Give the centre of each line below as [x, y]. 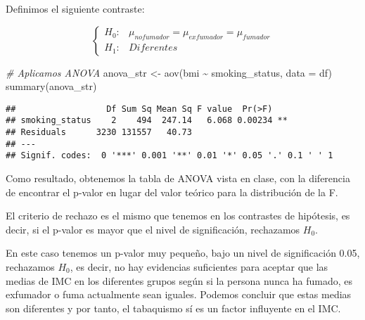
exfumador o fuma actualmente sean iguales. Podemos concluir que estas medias [179, 294]
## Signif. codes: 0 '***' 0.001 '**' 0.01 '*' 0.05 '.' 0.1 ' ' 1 [169, 156]
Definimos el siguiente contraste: [75, 8]
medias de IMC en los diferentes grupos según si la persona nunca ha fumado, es [179, 280]
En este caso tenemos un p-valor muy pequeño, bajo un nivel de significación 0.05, [183, 253]
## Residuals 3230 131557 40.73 [99, 133]
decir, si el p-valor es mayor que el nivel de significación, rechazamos [153, 229]
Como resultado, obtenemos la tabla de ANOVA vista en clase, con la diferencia [178, 178]
